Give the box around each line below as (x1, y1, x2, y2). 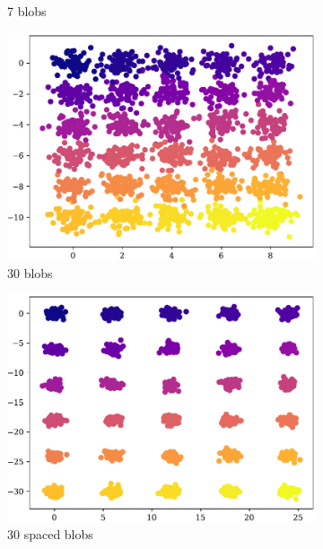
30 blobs (7, 263, 53, 282)
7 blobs (7, 2, 47, 20)
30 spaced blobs (7, 525, 93, 544)
